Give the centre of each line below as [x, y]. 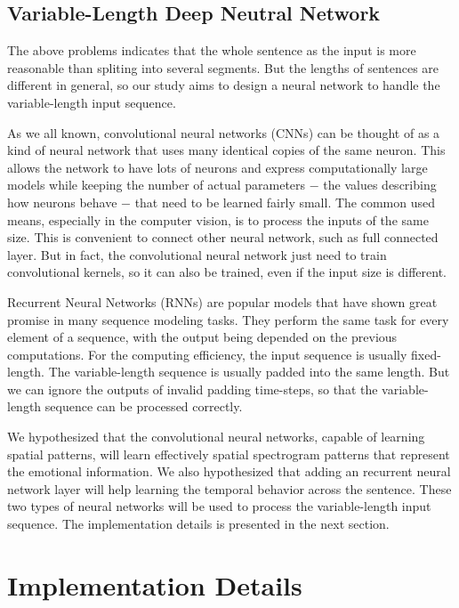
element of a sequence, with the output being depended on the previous [202, 337]
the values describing [380, 185]
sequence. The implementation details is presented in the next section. [198, 524]
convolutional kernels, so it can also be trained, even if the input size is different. [227, 272]
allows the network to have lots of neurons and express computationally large [217, 167]
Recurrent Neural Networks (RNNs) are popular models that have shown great [222, 301]
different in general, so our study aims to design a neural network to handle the [224, 85]
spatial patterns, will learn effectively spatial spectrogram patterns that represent [229, 454]
